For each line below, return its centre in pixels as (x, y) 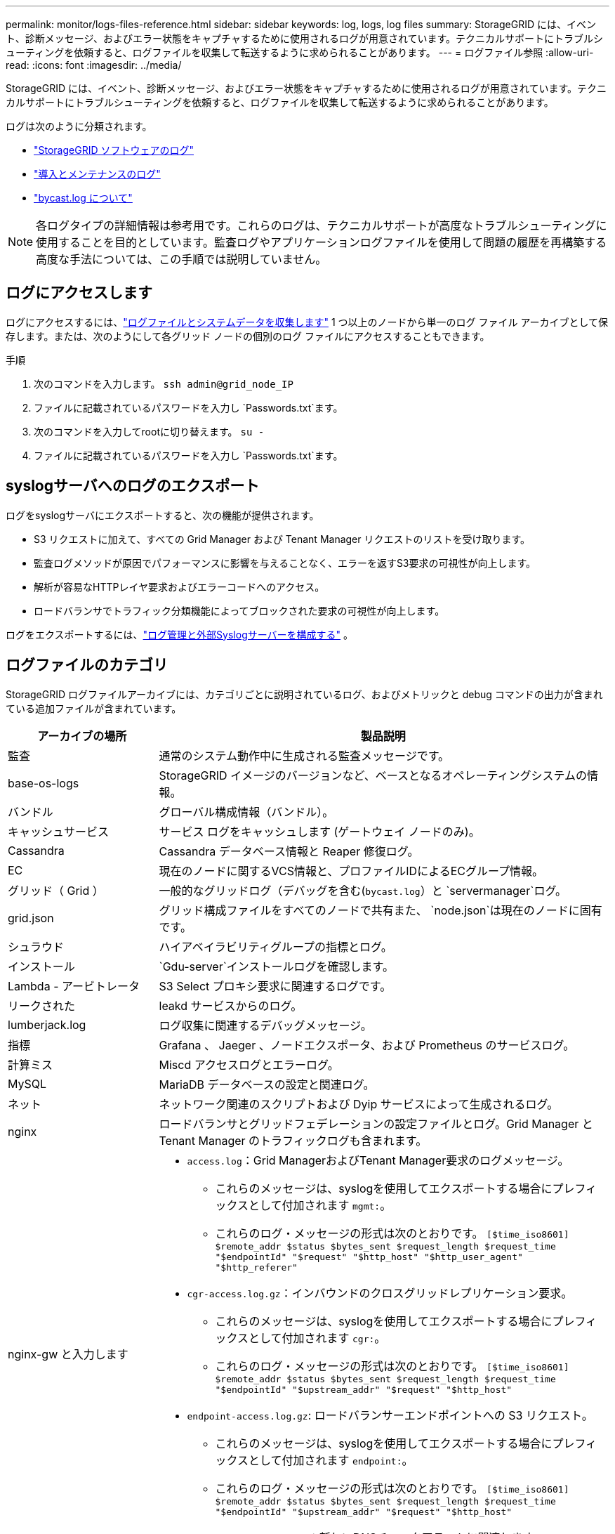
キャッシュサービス (59, 831)
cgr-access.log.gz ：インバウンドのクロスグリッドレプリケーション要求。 (380, 1293)
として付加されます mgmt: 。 (320, 1205)
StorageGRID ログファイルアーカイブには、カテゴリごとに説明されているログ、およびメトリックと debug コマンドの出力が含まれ (304, 694)
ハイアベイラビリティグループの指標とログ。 (276, 946)
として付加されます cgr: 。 (317, 1338)
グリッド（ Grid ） (56, 890)
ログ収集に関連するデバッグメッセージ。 (265, 1025)
